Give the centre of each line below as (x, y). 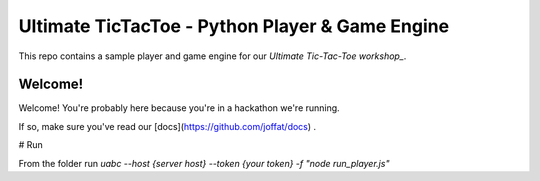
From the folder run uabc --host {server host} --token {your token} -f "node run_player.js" (204, 163)
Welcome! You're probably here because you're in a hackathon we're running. (179, 108)
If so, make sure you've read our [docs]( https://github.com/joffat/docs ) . (167, 126)
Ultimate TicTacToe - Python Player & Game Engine (234, 26)
